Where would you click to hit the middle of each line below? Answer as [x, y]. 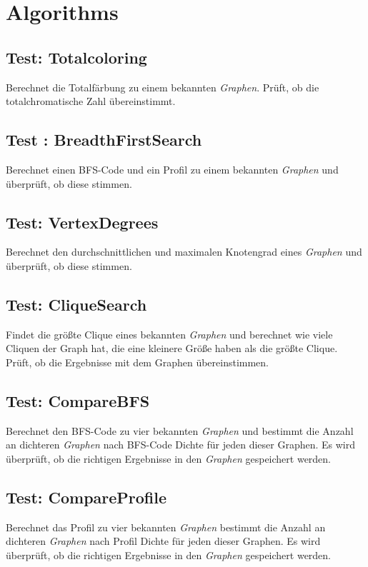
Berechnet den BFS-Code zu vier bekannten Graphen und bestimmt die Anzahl [180, 430]
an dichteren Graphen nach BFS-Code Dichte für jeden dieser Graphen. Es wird [180, 445]
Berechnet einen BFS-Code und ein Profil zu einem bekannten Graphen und [172, 169]
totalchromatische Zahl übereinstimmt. [91, 101]
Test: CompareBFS [78, 400]
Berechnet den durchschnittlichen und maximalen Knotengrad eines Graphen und [184, 252]
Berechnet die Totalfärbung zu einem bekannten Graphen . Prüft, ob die [163, 87]
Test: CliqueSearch [76, 304]
